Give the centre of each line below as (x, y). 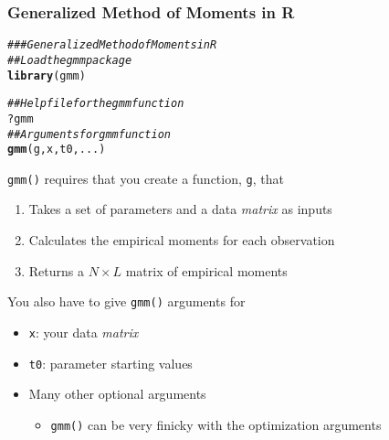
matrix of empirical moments (206, 270)
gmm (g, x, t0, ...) (57, 150)
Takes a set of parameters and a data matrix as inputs (180, 209)
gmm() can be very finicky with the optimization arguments (216, 424)
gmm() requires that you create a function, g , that (146, 178)
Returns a (56, 270)
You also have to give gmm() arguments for (126, 301)
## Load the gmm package (70, 60)
